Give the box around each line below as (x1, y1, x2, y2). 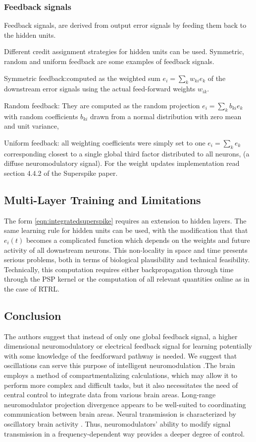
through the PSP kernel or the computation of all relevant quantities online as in (4, 274, 250, 284)
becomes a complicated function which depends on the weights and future (26, 234, 250, 245)
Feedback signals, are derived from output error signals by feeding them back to (4, 20, 247, 30)
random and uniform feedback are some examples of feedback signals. (4, 56, 214, 66)
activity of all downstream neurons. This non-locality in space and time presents (4, 244, 248, 255)
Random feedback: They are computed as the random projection (4, 100, 200, 110)
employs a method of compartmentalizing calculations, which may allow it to (4, 370, 238, 380)
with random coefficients (4, 111, 78, 121)
